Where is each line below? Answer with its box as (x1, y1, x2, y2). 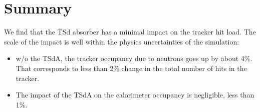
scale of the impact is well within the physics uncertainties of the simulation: (4, 36, 239, 46)
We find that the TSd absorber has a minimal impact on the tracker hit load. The (4, 26, 256, 37)
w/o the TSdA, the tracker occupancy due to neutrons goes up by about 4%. (16, 53, 252, 63)
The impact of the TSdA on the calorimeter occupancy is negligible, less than (16, 89, 254, 100)
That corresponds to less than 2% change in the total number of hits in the (16, 62, 247, 73)
